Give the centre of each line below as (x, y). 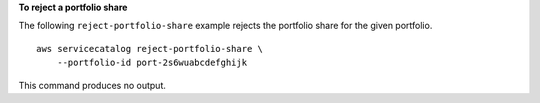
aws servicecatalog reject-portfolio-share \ (150, 48)
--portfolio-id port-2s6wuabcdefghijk (152, 63)
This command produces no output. (92, 85)
